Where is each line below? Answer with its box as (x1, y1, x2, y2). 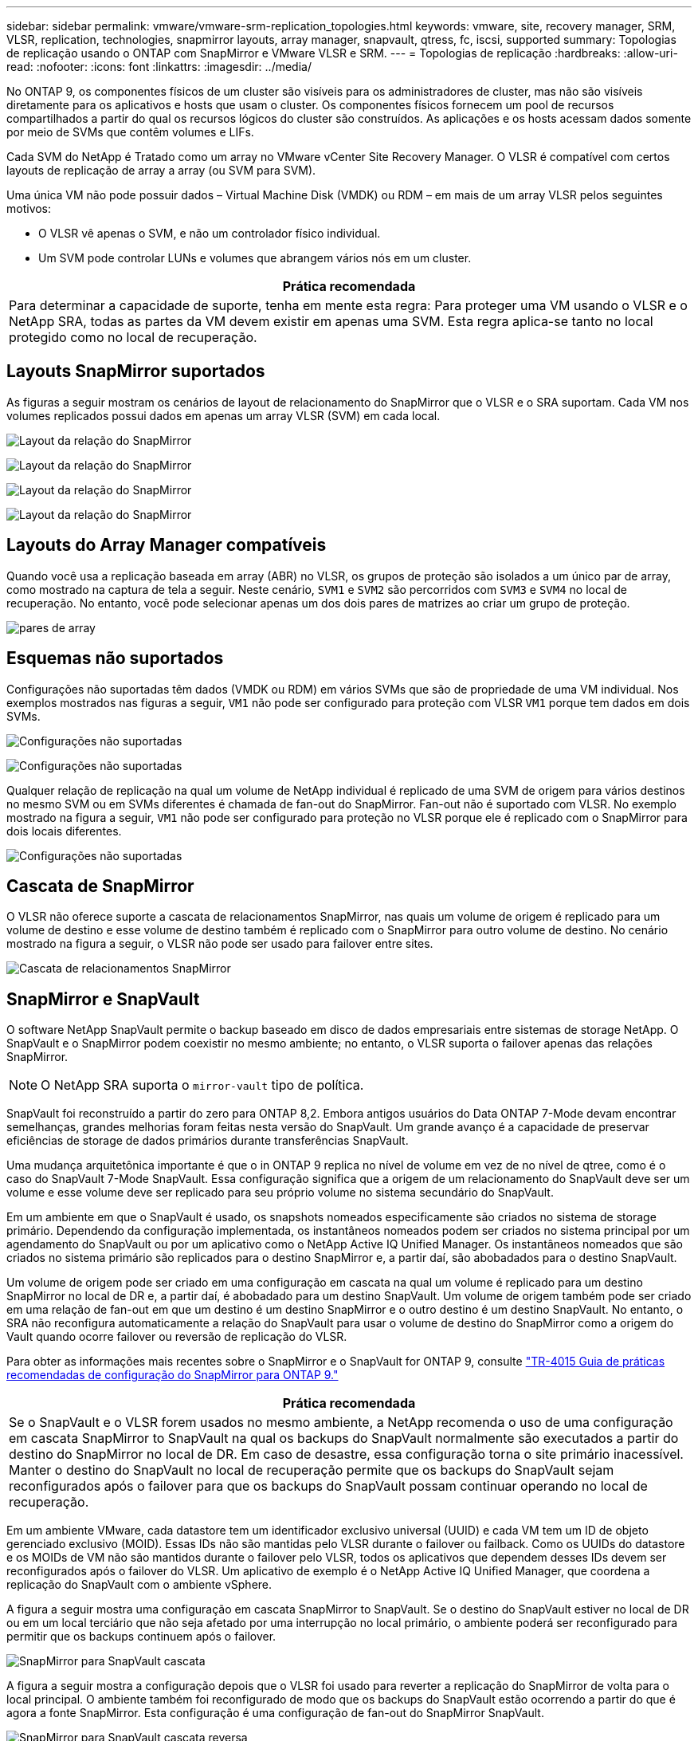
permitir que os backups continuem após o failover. (6, 1629, 276, 1644)
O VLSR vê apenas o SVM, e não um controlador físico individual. (38, 226, 381, 240)
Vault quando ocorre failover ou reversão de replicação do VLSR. (6, 1330, 347, 1344)
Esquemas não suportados (6, 648, 224, 669)
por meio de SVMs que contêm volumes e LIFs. (6, 125, 254, 139)
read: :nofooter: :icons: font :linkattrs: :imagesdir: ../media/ (6, 60, 312, 73)
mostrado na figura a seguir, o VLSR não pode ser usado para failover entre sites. (6, 937, 433, 951)
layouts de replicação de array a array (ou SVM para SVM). (6, 163, 316, 177)
